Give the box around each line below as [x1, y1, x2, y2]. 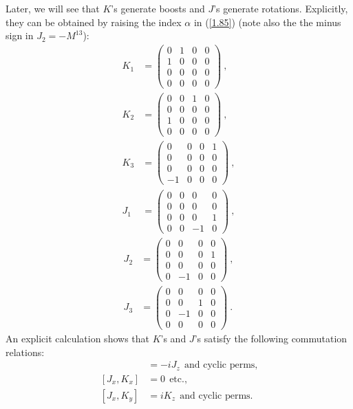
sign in [6, 28, 34, 43]
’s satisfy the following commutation [194, 331, 347, 346]
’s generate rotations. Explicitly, [213, 1, 348, 15]
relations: [6, 344, 45, 359]
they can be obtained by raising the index [6, 14, 182, 29]
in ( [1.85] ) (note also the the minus [193, 14, 341, 29]
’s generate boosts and [111, 1, 205, 15]
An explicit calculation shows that [6, 331, 149, 346]
